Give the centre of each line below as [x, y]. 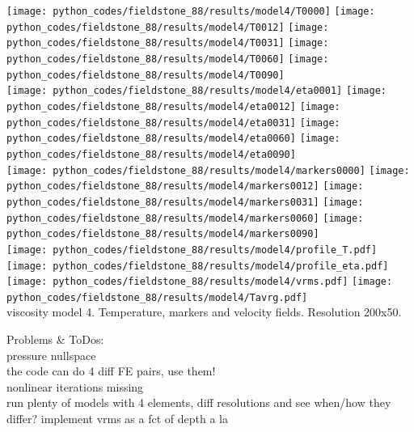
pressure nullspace [51, 355]
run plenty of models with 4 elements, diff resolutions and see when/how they [199, 402]
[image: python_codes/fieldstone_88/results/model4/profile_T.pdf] [192, 250]
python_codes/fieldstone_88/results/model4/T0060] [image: [168, 59]
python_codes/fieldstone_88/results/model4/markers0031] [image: [185, 202]
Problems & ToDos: [55, 339]
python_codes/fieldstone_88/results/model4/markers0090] [163, 234]
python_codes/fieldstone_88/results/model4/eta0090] [151, 154]
